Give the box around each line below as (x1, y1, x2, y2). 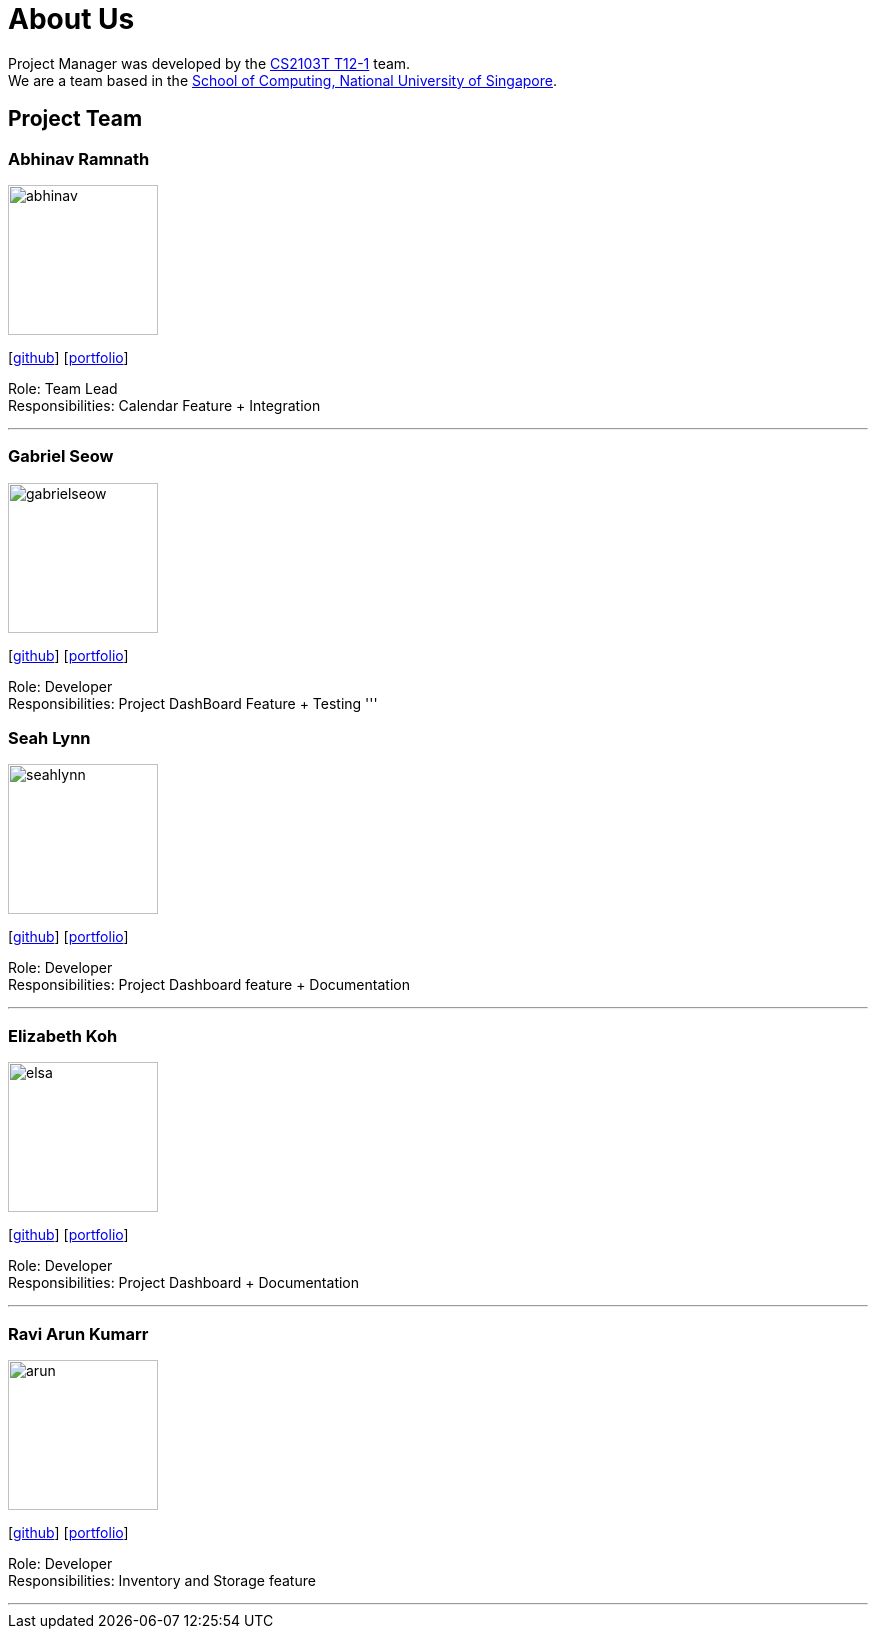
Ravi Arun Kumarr (8, 1323, 149, 1344)
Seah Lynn (8, 728, 91, 749)
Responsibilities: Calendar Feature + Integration (8, 396, 321, 414)
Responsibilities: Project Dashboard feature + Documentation (8, 976, 410, 994)
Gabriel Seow (8, 446, 114, 467)
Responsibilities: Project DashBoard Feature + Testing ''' (8, 694, 378, 712)
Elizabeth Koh (8, 1025, 118, 1046)
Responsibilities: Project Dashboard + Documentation (8, 1274, 360, 1292)
